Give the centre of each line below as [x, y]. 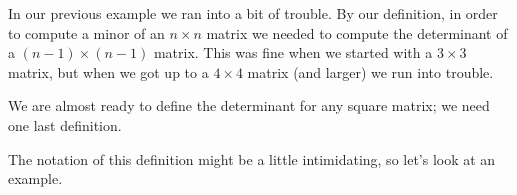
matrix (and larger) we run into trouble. [370, 71]
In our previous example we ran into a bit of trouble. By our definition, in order [253, 13]
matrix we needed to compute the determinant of [357, 32]
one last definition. [65, 124]
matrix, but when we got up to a [108, 71]
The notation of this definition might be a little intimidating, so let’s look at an [252, 158]
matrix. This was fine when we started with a [293, 52]
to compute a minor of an [86, 32]
